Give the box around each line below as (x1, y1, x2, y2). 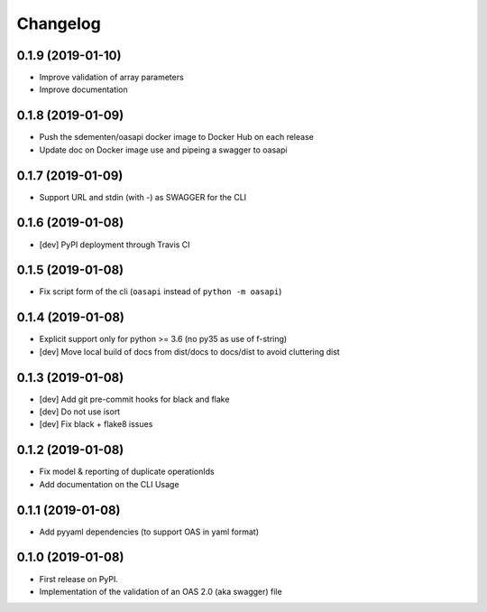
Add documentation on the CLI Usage (39, 478, 179, 489)
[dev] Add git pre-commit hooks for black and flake (39, 394, 230, 404)
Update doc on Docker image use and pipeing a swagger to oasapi (39, 144, 288, 155)
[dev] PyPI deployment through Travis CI (39, 239, 190, 250)
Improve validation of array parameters (39, 72, 184, 83)
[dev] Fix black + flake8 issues (39, 419, 153, 430)
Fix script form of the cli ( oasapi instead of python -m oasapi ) (39, 286, 282, 297)
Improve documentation (39, 84, 128, 95)
